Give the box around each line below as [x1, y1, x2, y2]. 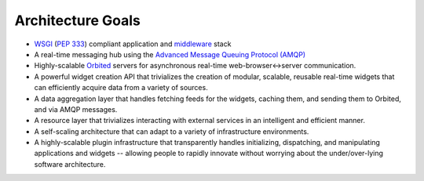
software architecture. [34, 159, 106, 168]
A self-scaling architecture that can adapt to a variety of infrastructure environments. [34, 126, 309, 136]
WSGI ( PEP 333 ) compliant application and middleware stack [34, 39, 232, 49]
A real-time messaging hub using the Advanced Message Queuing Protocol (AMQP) [34, 49, 306, 59]
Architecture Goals [14, 12, 141, 29]
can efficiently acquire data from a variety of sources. [34, 83, 208, 92]
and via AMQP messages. [34, 104, 118, 114]
